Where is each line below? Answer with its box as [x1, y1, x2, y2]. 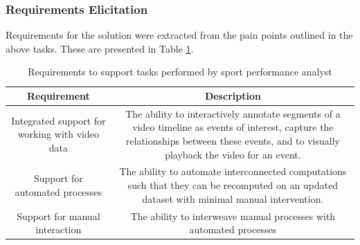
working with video [17, 127, 99, 141]
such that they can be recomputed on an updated [127, 178, 339, 192]
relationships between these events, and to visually [125, 134, 340, 148]
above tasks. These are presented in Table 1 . [6, 41, 194, 55]
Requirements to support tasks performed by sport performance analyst [28, 64, 332, 79]
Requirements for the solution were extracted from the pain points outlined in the [6, 28, 353, 42]
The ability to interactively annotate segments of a [125, 106, 341, 120]
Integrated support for [11, 113, 106, 127]
